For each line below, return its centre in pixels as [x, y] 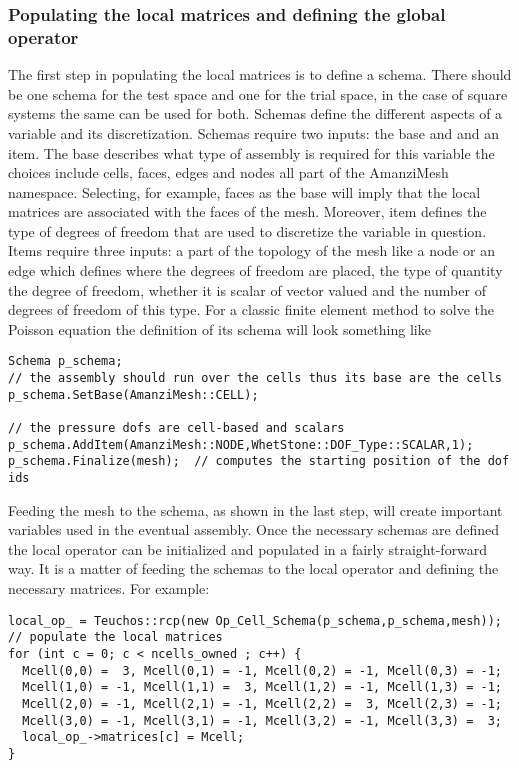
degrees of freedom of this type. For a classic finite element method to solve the [251, 309]
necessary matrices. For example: [109, 588]
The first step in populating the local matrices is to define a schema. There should [260, 74]
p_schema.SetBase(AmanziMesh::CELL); [133, 394]
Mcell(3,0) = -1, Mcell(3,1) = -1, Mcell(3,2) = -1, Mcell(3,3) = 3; [262, 720]
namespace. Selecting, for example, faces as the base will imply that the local [244, 191]
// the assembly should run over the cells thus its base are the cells [255, 378]
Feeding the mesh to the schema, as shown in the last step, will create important [255, 509]
